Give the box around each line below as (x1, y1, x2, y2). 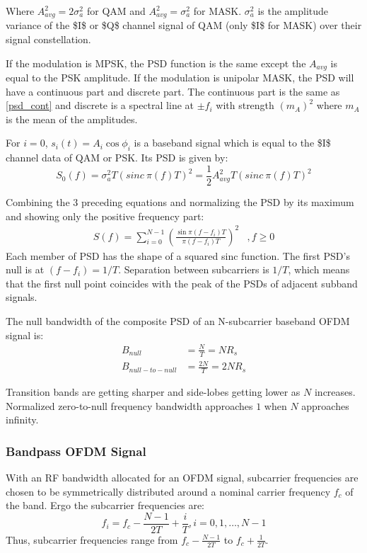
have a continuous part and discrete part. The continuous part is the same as (6, 84, 340, 98)
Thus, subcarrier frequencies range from (6, 532, 178, 547)
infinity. (6, 412, 39, 427)
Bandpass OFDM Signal (6, 442, 146, 460)
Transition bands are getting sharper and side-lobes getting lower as (6, 384, 301, 399)
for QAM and (86, 4, 146, 18)
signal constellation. (6, 32, 91, 47)
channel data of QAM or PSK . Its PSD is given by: (6, 150, 228, 165)
